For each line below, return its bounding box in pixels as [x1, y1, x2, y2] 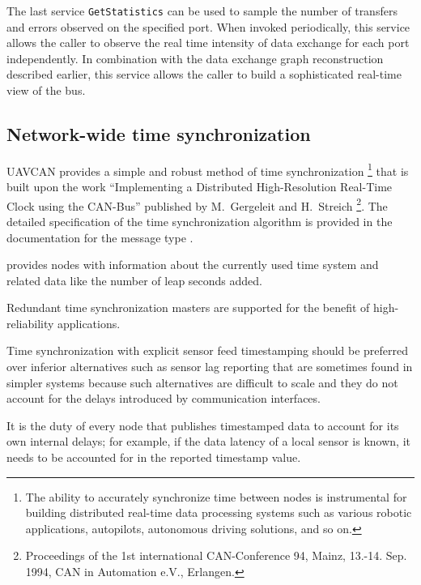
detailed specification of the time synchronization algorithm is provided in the [6, 212, 393, 229]
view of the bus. [6, 82, 86, 99]
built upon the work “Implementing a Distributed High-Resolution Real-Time [6, 178, 393, 195]
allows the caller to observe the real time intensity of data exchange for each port [6, 34, 410, 51]
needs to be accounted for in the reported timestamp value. [6, 449, 301, 466]
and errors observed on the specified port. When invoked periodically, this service [6, 18, 410, 35]
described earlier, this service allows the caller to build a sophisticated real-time [6, 66, 402, 83]
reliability [6, 314, 54, 331]
